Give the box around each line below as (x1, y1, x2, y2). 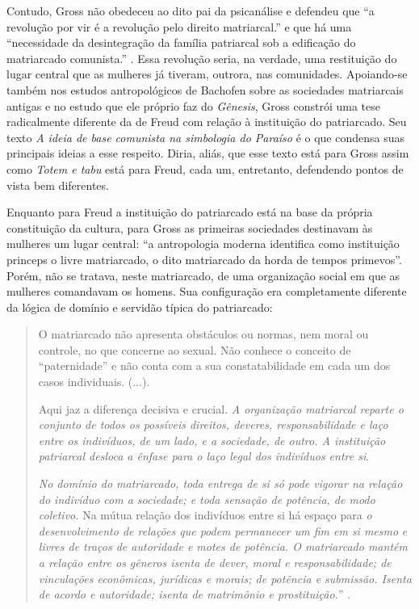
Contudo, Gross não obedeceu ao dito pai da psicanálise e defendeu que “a (6, 2, 375, 19)
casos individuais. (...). (38, 373, 150, 390)
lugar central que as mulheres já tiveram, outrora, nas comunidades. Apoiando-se (6, 65, 408, 82)
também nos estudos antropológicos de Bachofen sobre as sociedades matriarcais (6, 81, 404, 98)
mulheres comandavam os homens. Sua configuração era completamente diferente (6, 283, 407, 300)
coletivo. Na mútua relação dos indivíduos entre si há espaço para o (38, 506, 372, 523)
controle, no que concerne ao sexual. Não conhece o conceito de (38, 341, 351, 358)
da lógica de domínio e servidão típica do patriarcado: (6, 298, 273, 315)
